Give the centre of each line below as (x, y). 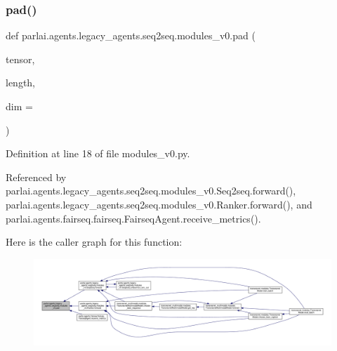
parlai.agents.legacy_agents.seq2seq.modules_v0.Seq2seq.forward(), (151, 191)
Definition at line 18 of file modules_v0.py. (98, 153)
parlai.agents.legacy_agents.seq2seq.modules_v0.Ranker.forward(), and (159, 204)
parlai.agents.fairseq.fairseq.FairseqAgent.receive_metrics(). (133, 218)
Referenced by (36, 177)
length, (21, 82)
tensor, (20, 59)
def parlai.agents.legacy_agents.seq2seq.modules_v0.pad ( (131, 35)
